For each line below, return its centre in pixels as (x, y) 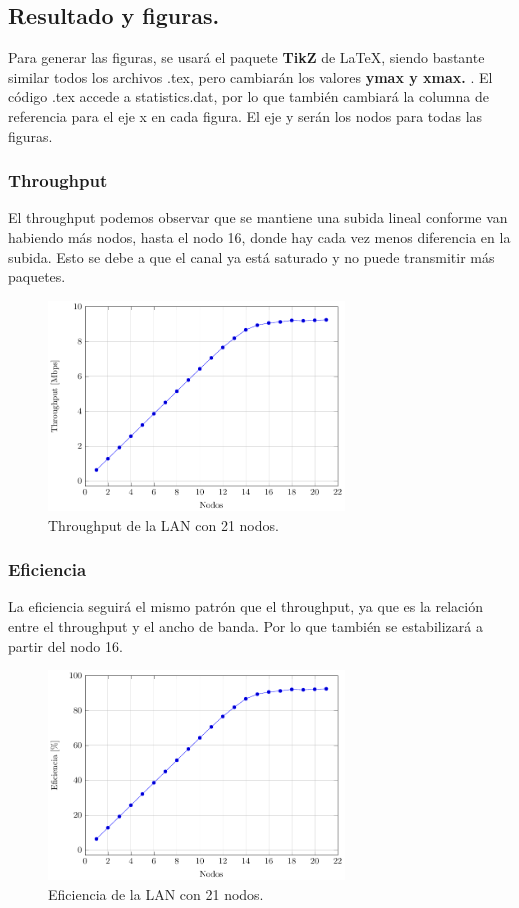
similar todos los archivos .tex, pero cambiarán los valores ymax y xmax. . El (250, 76)
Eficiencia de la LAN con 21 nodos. (156, 893)
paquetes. (37, 276)
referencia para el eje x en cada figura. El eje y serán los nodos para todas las (245, 115)
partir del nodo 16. (65, 645)
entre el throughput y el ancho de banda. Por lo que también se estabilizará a (245, 625)
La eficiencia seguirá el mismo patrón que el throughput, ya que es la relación (246, 606)
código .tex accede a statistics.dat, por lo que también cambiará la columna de (248, 96)
